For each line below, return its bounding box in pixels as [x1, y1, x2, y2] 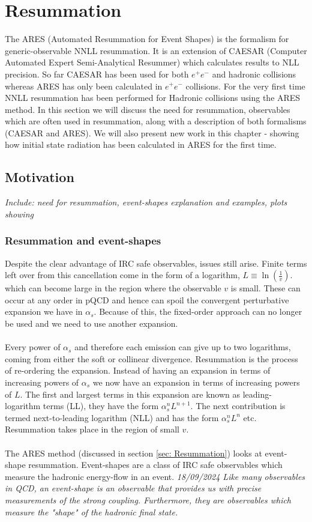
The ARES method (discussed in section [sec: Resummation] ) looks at [5, 446, 262, 459]
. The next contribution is [190, 399, 286, 412]
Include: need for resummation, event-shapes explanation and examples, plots [5, 196, 287, 208]
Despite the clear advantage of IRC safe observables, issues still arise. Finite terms [5, 256, 307, 269]
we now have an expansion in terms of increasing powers [92, 376, 300, 389]
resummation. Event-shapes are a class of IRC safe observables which [28, 458, 283, 471]
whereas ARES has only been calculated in [5, 79, 163, 92]
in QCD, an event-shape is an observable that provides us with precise [5, 482, 262, 494]
